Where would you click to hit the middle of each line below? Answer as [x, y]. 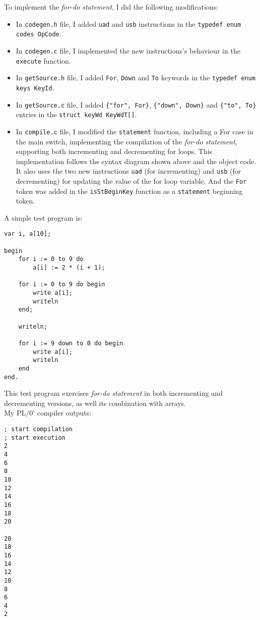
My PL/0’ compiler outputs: [48, 413]
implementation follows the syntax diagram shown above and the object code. [136, 161]
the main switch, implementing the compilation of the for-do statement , [126, 141]
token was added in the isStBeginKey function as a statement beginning [129, 191]
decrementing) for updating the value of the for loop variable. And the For [131, 180]
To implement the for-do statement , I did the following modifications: [111, 7]
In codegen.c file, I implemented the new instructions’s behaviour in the [128, 50]
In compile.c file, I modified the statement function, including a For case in [135, 131]
